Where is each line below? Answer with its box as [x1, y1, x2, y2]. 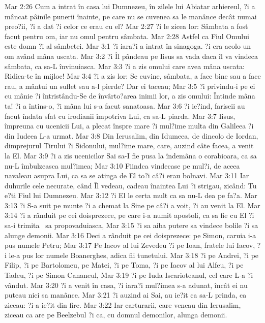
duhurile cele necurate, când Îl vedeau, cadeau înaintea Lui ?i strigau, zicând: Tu [5, 180, 257, 190]
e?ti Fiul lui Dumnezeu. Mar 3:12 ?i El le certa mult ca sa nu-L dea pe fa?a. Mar [5, 190, 257, 201]
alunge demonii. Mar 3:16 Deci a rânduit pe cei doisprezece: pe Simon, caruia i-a [5, 230, 256, 240]
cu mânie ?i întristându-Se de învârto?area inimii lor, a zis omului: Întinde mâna [5, 90, 255, 101]
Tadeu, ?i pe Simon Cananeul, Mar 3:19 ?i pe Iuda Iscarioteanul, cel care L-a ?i [5, 270, 253, 280]
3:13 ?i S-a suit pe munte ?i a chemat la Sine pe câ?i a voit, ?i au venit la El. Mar [5, 200, 260, 210]
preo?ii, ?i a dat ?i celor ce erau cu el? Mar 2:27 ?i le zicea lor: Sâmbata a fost [5, 21, 248, 31]
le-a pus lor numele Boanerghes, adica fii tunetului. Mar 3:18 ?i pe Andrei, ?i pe [9, 249, 259, 260]
